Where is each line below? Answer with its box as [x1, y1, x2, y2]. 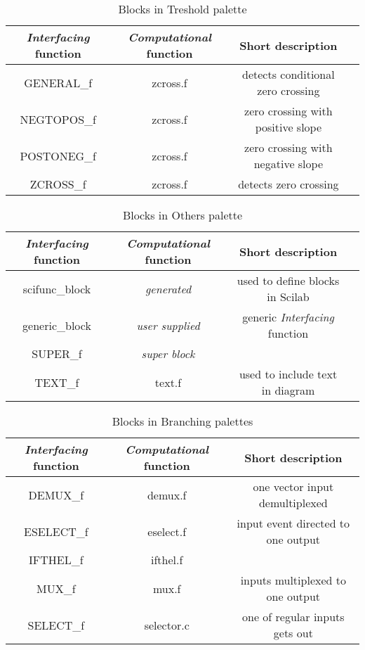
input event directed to [237, 515, 350, 531]
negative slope [253, 155, 324, 172]
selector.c [144, 616, 190, 633]
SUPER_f [32, 345, 82, 362]
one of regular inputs [242, 608, 345, 625]
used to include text [239, 366, 338, 382]
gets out [273, 625, 313, 641]
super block [141, 345, 195, 362]
